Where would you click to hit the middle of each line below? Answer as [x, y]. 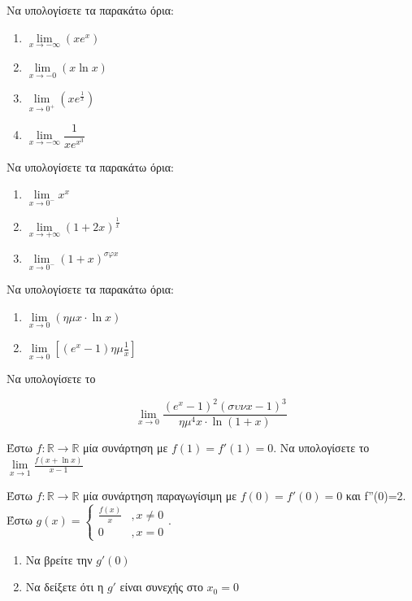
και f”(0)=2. [376, 495]
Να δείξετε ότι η [65, 587]
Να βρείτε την [59, 559]
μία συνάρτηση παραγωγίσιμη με [160, 495]
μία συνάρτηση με [126, 448]
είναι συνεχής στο [161, 587]
